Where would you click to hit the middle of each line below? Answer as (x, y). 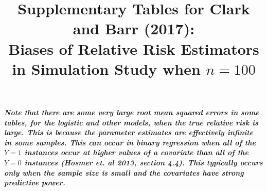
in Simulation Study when (106, 68)
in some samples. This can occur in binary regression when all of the (130, 142)
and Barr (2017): (134, 28)
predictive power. (35, 183)
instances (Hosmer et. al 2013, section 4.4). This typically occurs (144, 162)
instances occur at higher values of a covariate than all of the (136, 152)
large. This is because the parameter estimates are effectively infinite (129, 132)
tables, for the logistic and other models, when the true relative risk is (131, 122)
